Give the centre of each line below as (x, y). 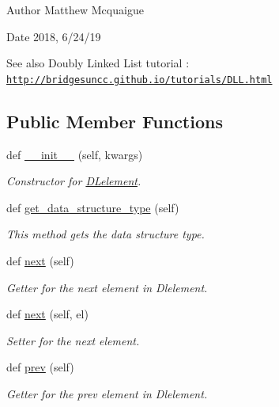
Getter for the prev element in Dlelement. (107, 393)
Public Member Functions (115, 121)
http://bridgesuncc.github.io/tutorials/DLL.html (139, 80)
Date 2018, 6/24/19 (54, 36)
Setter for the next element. (73, 340)
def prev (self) (40, 367)
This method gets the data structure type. (106, 234)
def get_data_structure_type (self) (93, 207)
